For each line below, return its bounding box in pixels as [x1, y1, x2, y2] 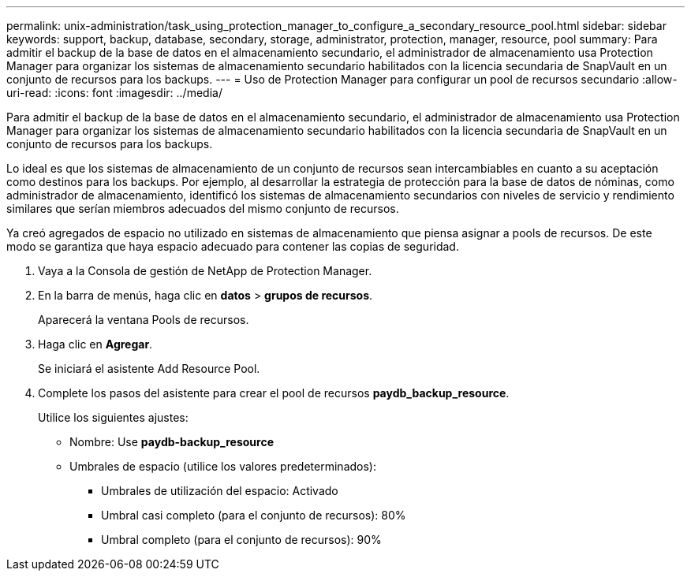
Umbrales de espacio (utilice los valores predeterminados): [69, 460, 376, 473]
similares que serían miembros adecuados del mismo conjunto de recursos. [6, 202, 399, 215]
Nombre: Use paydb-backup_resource [69, 435, 274, 449]
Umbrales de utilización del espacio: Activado [101, 484, 338, 497]
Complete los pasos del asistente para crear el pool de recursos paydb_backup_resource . [38, 386, 510, 400]
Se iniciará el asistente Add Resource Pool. [38, 362, 260, 375]
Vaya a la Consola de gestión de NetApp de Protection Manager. [38, 264, 372, 277]
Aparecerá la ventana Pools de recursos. [38, 313, 249, 326]
